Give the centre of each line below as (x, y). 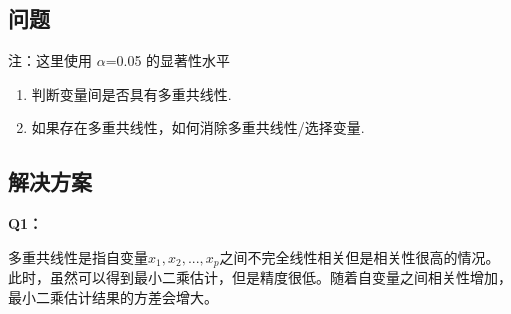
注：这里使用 (50, 60)
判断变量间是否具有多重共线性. (131, 93)
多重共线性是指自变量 (78, 256)
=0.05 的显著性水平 (168, 60)
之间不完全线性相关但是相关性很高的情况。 (359, 256)
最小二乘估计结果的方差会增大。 (113, 296)
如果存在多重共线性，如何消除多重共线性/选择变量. (198, 127)
